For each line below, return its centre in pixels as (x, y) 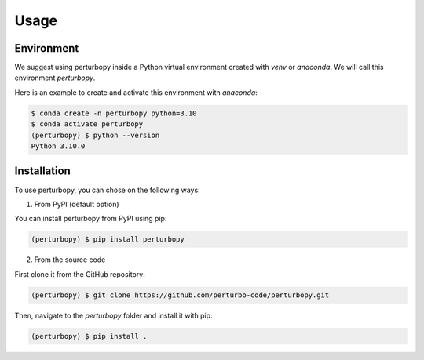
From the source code (70, 260)
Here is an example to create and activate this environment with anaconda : (136, 92)
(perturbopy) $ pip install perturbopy (108, 240)
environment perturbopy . (55, 78)
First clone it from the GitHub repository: (80, 274)
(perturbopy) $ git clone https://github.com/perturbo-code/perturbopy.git (180, 295)
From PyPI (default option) (77, 204)
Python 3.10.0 (58, 146)
